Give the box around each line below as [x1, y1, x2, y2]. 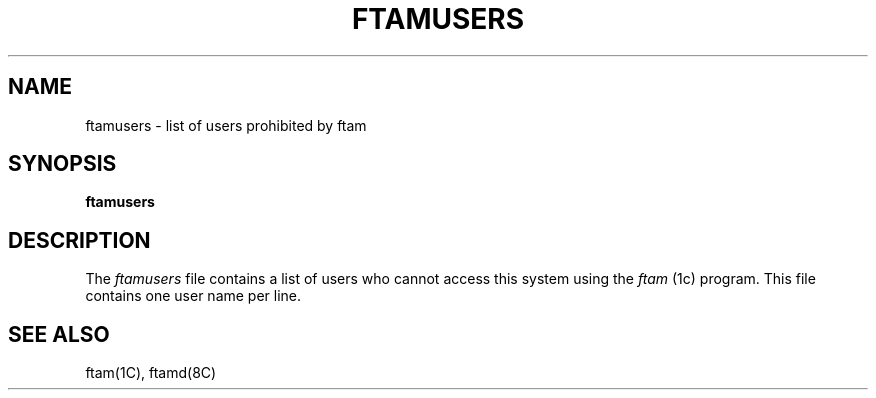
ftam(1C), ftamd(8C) [85, 364, 217, 382]
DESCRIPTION [8, 227, 151, 253]
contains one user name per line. [85, 287, 302, 305]
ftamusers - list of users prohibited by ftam [85, 116, 367, 134]
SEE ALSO [8, 321, 110, 347]
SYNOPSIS [8, 151, 117, 177]
